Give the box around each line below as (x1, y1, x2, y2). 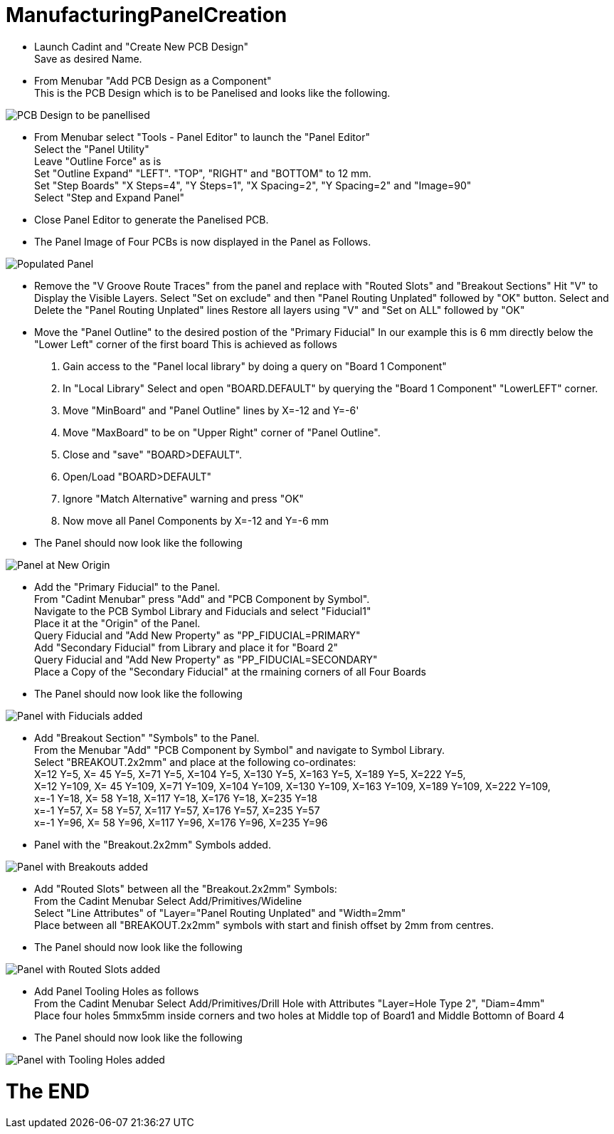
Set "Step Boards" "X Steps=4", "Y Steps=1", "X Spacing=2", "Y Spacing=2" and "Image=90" (34, 179, 472, 191)
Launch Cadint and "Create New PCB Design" (34, 40, 249, 53)
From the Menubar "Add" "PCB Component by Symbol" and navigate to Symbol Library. (34, 743, 445, 756)
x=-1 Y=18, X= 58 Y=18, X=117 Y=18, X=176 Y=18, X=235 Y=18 (34, 792, 317, 804)
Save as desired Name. (34, 52, 142, 65)
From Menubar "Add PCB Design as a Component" (34, 74, 272, 87)
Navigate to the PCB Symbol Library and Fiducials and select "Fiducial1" (34, 604, 371, 617)
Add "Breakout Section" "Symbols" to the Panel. (34, 731, 260, 744)
